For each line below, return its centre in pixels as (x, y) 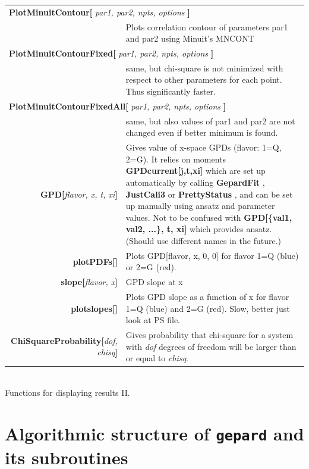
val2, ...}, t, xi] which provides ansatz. (199, 229)
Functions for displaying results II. (67, 392)
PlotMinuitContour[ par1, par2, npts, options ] (100, 12)
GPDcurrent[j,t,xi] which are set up (196, 171)
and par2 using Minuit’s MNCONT (190, 38)
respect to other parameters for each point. (204, 79)
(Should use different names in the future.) (203, 240)
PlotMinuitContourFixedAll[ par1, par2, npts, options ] (118, 106)
